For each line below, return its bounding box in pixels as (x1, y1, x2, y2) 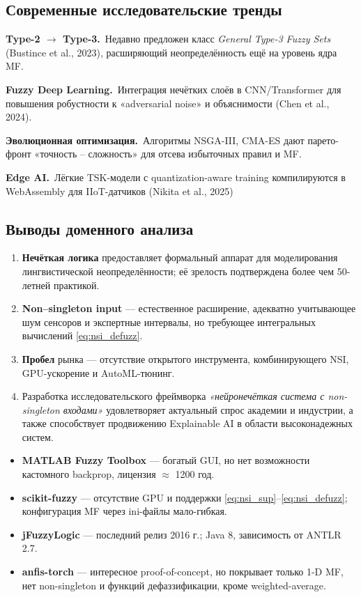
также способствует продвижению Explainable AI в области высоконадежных (22, 416, 353, 431)
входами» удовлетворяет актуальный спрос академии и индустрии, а (63, 402, 353, 417)
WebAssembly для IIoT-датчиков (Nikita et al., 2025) (6, 183, 233, 198)
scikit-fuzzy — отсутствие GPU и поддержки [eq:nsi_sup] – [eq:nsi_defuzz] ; (22, 490, 348, 504)
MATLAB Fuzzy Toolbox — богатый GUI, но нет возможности (22, 453, 310, 467)
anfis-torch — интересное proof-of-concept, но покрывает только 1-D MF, (22, 564, 344, 579)
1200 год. (175, 467, 215, 481)
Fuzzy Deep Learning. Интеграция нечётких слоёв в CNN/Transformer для (6, 82, 341, 96)
